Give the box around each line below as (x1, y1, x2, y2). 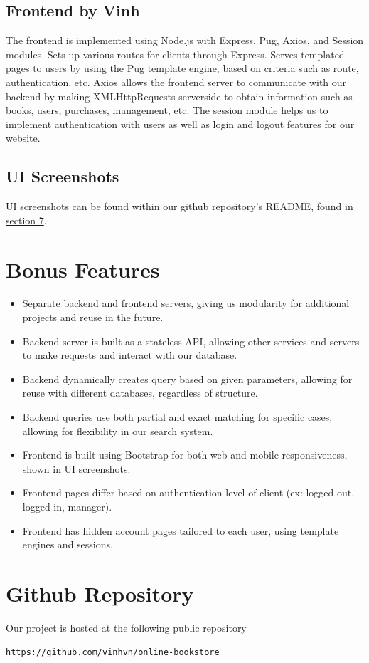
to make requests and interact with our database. (22, 348, 237, 362)
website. (6, 130, 41, 145)
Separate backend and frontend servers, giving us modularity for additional (22, 296, 350, 310)
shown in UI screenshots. (22, 461, 131, 476)
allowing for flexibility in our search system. (22, 423, 213, 438)
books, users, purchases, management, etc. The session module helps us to (6, 103, 328, 118)
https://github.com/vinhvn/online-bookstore (6, 647, 220, 657)
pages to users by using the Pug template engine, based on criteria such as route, (6, 61, 359, 75)
